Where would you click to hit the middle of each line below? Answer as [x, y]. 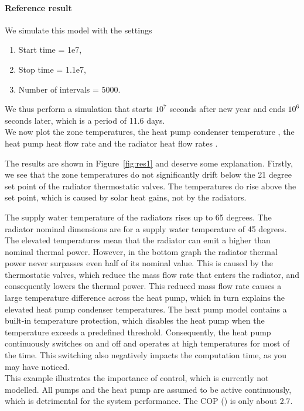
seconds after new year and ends [227, 109]
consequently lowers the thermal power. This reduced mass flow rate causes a [143, 286]
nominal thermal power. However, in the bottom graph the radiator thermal [141, 251]
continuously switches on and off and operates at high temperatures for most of [147, 343]
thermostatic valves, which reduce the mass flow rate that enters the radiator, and [152, 274]
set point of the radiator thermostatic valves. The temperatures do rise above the [151, 186]
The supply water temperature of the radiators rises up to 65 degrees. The [138, 217]
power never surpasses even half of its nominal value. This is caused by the [139, 263]
